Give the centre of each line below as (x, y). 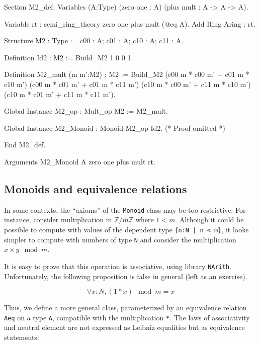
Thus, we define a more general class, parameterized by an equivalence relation (125, 308)
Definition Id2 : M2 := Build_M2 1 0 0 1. (69, 57)
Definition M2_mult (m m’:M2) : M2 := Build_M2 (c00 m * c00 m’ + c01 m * (127, 74)
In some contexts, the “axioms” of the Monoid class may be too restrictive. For (125, 209)
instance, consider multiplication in (58, 220)
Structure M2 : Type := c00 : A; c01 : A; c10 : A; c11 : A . (94, 40)
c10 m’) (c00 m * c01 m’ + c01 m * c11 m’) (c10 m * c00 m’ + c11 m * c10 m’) (127, 84)
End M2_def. (25, 145)
